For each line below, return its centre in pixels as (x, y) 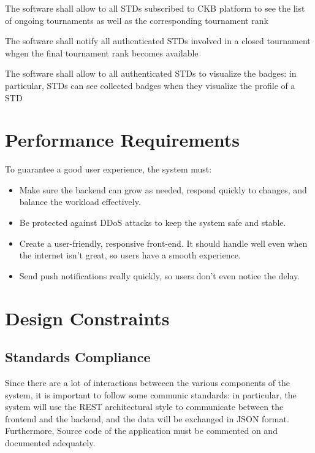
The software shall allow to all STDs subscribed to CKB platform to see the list (155, 8)
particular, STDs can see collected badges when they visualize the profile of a (150, 85)
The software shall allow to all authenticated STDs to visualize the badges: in (151, 73)
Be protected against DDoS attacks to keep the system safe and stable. (153, 223)
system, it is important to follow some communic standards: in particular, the (151, 394)
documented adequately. (50, 442)
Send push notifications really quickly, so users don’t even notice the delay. (160, 275)
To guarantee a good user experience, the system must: (108, 169)
